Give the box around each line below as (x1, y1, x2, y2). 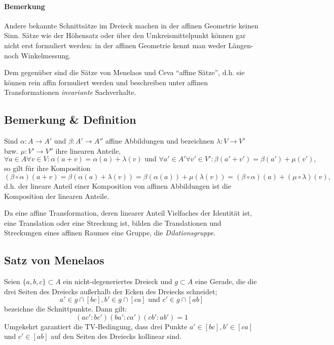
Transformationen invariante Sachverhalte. (4, 87, 136, 97)
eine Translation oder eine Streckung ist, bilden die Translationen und (4, 217, 221, 228)
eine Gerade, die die (195, 276, 257, 287)
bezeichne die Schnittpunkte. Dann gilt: (4, 303, 127, 314)
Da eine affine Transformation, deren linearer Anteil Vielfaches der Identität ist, (4, 208, 252, 218)
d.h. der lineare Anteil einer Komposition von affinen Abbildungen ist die (4, 180, 231, 191)
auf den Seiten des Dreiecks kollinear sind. (51, 331, 182, 341)
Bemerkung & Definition (4, 112, 136, 127)
